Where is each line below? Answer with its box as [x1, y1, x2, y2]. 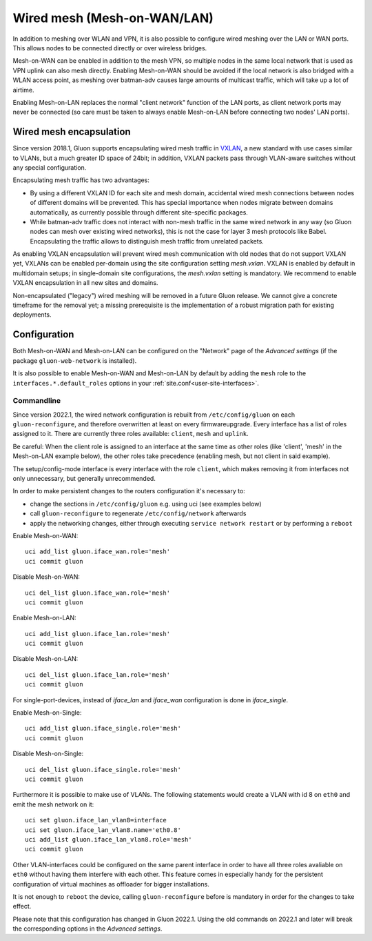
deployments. [12, 310, 52, 319]
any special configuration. [12, 163, 87, 172]
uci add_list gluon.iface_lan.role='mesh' [25, 630, 171, 637]
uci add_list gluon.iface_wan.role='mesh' [25, 548, 171, 555]
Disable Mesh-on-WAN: [12, 573, 81, 581]
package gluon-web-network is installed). [12, 356, 137, 365]
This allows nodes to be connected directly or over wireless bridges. [12, 43, 207, 52]
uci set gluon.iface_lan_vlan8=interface [25, 816, 167, 824]
